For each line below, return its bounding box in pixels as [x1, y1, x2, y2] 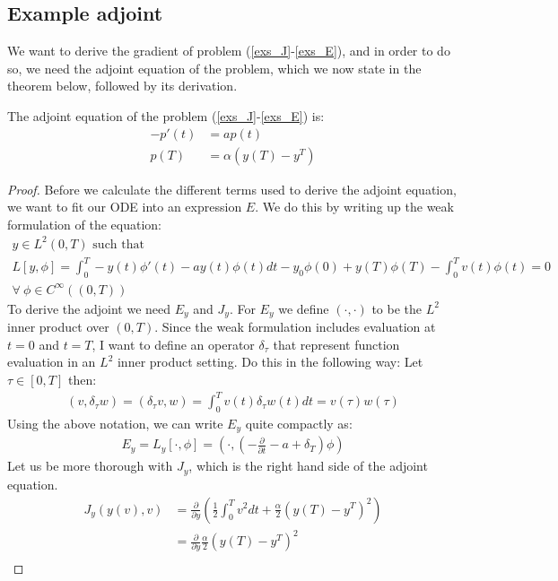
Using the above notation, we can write [7, 413, 223, 432]
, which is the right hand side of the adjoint [188, 456, 428, 475]
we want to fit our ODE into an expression [7, 197, 242, 216]
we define [278, 299, 329, 317]
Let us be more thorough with [7, 456, 173, 475]
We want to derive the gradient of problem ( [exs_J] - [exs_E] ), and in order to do [7, 41, 450, 60]
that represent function [273, 334, 400, 353]
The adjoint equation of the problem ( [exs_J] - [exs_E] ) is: [7, 106, 325, 125]
